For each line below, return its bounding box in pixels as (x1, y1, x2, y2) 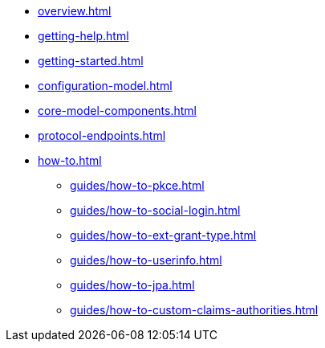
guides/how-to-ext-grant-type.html (70, 228, 257, 242)
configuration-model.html (38, 79, 173, 92)
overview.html (38, 4, 112, 18)
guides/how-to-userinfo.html (70, 253, 222, 267)
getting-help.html (38, 29, 129, 43)
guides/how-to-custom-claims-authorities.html (70, 303, 319, 317)
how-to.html (38, 154, 102, 167)
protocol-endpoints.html (38, 129, 166, 142)
